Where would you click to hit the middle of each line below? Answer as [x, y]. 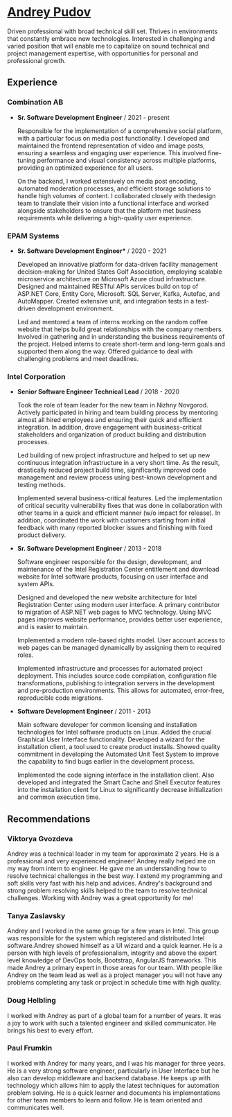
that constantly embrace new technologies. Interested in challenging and [111, 38]
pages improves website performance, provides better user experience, [120, 619]
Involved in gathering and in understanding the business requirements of [121, 336]
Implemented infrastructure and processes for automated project [110, 669]
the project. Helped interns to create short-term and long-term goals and [121, 344]
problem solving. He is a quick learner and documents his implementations [114, 1093]
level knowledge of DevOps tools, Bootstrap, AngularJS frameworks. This [112, 960]
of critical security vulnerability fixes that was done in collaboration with [120, 506]
